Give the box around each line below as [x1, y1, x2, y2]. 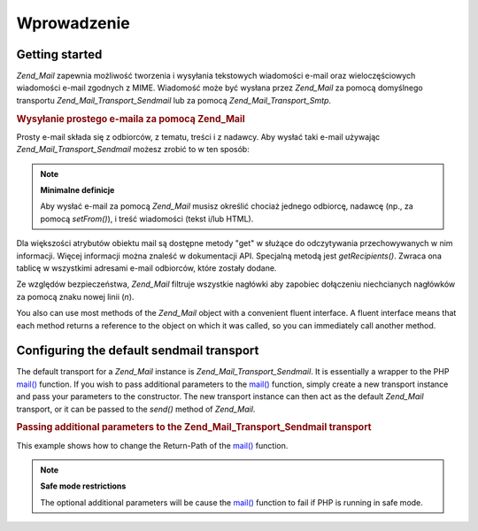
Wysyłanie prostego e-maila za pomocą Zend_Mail [16, 112, 245, 125]
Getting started [16, 47, 103, 62]
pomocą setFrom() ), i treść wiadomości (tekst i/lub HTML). [40, 213, 254, 224]
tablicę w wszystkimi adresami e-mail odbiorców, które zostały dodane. [16, 263, 277, 273]
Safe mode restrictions [40, 481, 127, 491]
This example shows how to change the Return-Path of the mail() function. [16, 440, 289, 450]
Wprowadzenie [16, 13, 130, 33]
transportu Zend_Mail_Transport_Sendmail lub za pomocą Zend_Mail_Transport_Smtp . [16, 95, 332, 105]
